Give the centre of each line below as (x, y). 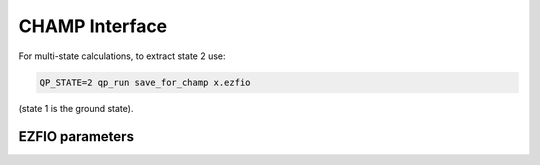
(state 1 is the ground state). (76, 108)
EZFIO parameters (76, 136)
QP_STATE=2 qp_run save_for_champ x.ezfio (145, 82)
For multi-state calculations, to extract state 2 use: (122, 56)
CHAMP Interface (93, 26)
